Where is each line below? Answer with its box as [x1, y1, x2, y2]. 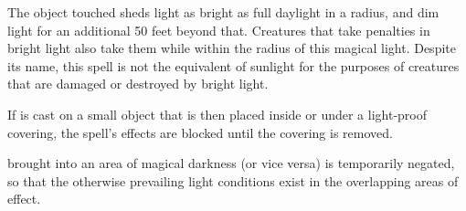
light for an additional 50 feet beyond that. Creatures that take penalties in [7, 20, 430, 39]
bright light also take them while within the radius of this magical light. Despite [7, 38, 456, 58]
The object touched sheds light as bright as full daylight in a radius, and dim [7, 3, 440, 21]
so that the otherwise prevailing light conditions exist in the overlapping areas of [7, 171, 459, 190]
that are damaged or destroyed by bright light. [7, 74, 269, 93]
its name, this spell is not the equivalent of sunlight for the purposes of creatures [7, 56, 460, 75]
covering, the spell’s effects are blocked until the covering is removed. [7, 122, 393, 142]
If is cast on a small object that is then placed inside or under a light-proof [7, 104, 428, 123]
